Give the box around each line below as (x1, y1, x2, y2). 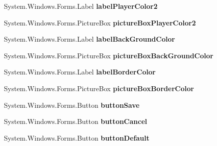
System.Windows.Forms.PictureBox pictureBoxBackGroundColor (4, 50, 214, 60)
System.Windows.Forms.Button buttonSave (4, 99, 140, 110)
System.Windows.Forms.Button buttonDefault (4, 132, 150, 143)
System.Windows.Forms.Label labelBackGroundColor (4, 34, 175, 44)
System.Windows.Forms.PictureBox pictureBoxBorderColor (4, 83, 194, 93)
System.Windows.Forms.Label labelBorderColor (4, 67, 156, 77)
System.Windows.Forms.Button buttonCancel (4, 116, 147, 126)
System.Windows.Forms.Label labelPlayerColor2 (4, 1, 158, 11)
